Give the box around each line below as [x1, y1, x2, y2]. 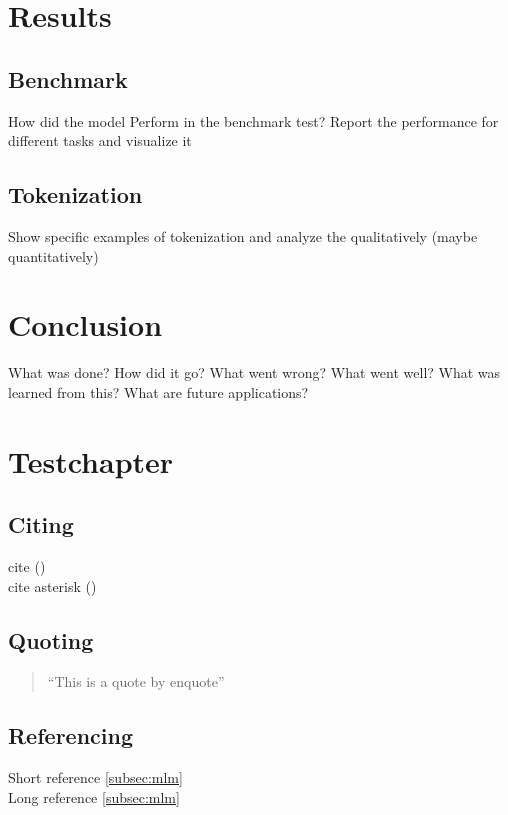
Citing [8, 509, 74, 540]
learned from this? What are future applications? [8, 381, 309, 402]
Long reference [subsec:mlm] [8, 786, 180, 807]
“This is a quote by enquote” [47, 671, 225, 692]
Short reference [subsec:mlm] [8, 767, 183, 788]
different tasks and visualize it [8, 130, 192, 151]
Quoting [8, 624, 94, 655]
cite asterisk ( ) [8, 575, 97, 596]
